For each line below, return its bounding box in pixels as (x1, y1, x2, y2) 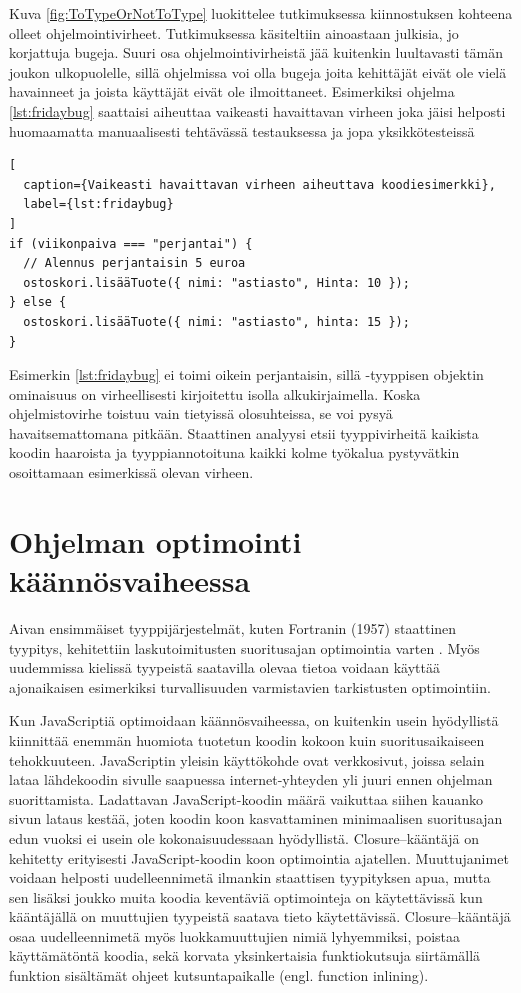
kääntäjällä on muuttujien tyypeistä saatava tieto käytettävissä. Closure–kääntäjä (9, 906, 511, 927)
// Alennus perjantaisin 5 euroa (23, 256, 246, 271)
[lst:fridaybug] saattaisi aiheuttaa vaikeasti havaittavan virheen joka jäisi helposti (9, 100, 506, 121)
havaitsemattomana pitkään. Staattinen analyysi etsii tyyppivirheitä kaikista (9, 422, 479, 443)
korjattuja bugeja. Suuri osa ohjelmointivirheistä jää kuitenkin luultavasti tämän (9, 42, 503, 63)
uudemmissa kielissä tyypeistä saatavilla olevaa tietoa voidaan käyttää (9, 657, 440, 678)
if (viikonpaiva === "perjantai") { (9, 236, 253, 251)
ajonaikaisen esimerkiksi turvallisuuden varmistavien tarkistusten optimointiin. (9, 676, 491, 697)
